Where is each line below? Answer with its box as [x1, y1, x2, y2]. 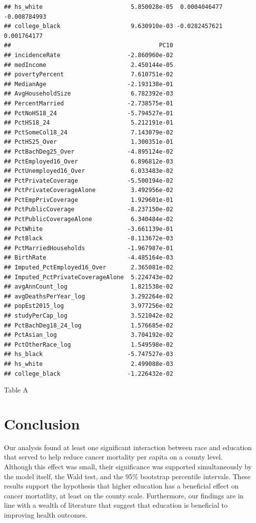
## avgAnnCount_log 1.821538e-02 [4, 283, 173, 291]
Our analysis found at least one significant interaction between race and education [4, 442, 252, 452]
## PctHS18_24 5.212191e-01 [4, 119, 173, 127]
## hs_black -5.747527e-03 [4, 351, 173, 358]
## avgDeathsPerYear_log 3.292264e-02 [4, 293, 173, 300]
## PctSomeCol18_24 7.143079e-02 [4, 129, 173, 136]
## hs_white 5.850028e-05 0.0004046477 [4, 3, 223, 10]
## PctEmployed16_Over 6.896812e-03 [4, 158, 173, 165]
